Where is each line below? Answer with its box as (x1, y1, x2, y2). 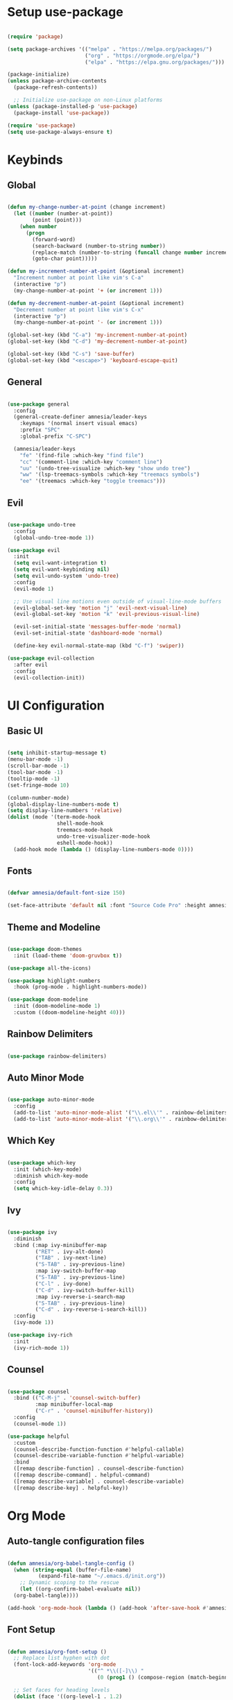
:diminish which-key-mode (13, 1172, 89, 1179)
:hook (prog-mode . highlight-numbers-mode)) (13, 984, 148, 990)
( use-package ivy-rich (7, 1332, 73, 1339)
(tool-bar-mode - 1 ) (7, 769, 64, 776)
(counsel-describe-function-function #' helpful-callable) (13, 1445, 185, 1453)
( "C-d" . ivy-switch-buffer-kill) (35, 1287, 135, 1294)
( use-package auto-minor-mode (7, 1097, 95, 1104)
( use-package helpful (7, 1433, 70, 1440)
